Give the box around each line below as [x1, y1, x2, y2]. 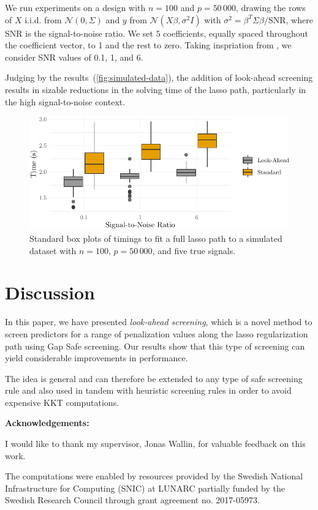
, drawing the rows [235, 1, 306, 13]
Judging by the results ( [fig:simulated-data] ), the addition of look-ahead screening [5, 71, 313, 84]
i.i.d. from [25, 13, 62, 26]
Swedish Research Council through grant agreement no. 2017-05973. [5, 493, 260, 506]
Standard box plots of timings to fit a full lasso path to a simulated [29, 232, 282, 244]
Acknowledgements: [5, 416, 89, 429]
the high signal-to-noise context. [5, 95, 126, 108]
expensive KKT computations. [5, 396, 119, 408]
